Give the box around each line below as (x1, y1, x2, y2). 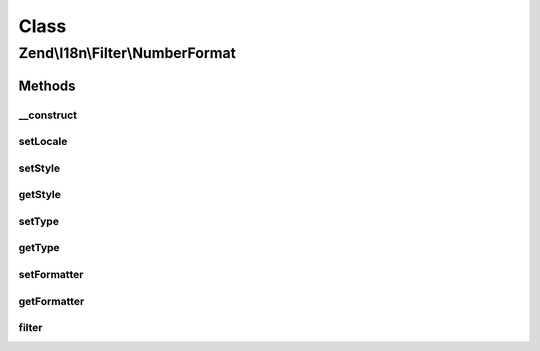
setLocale (18, 135, 68, 149)
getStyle (18, 188, 62, 202)
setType (18, 214, 60, 228)
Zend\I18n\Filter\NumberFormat (18, 44, 237, 62)
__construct (18, 108, 78, 122)
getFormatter (18, 294, 85, 308)
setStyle (18, 161, 61, 175)
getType (18, 241, 60, 255)
